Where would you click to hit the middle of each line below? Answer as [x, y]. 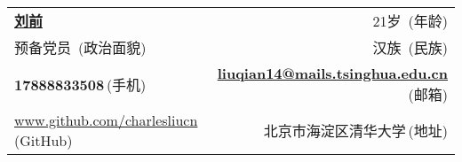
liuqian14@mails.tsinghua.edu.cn [332, 73]
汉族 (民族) [410, 47]
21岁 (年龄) [410, 21]
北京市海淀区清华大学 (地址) [355, 131]
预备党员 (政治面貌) [80, 47]
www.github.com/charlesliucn [106, 120]
